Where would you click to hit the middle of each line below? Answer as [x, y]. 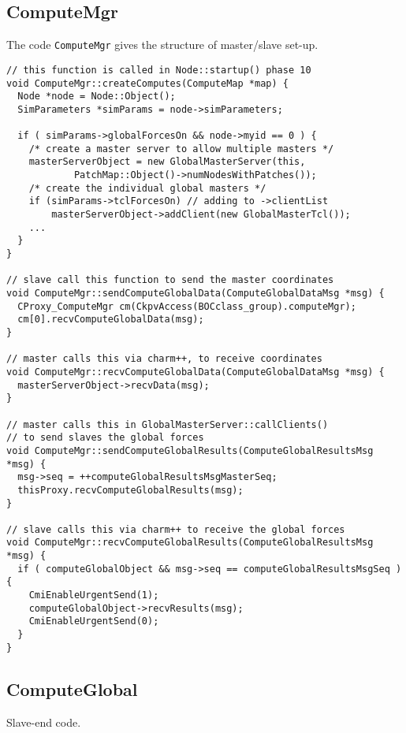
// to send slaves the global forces [105, 438]
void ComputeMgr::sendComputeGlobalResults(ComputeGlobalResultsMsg [190, 450]
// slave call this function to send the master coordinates [170, 280]
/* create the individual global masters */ [147, 188]
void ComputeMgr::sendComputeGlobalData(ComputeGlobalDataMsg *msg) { [196, 294]
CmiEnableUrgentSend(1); [94, 595]
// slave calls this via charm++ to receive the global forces [176, 529]
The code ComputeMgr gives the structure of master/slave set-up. [162, 45]
